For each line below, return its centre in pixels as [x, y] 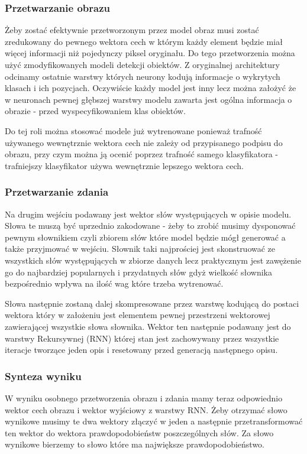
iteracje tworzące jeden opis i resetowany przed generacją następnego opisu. [141, 350]
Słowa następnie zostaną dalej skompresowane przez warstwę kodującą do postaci [152, 303]
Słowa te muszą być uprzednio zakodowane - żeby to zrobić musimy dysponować [150, 226]
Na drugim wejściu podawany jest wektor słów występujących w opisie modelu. [148, 214]
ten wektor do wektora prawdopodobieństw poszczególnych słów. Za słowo [139, 432]
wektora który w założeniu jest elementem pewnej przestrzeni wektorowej [138, 315]
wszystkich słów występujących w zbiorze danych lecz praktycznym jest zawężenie [153, 260]
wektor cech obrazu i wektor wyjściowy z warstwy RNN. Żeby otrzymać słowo [146, 409]
